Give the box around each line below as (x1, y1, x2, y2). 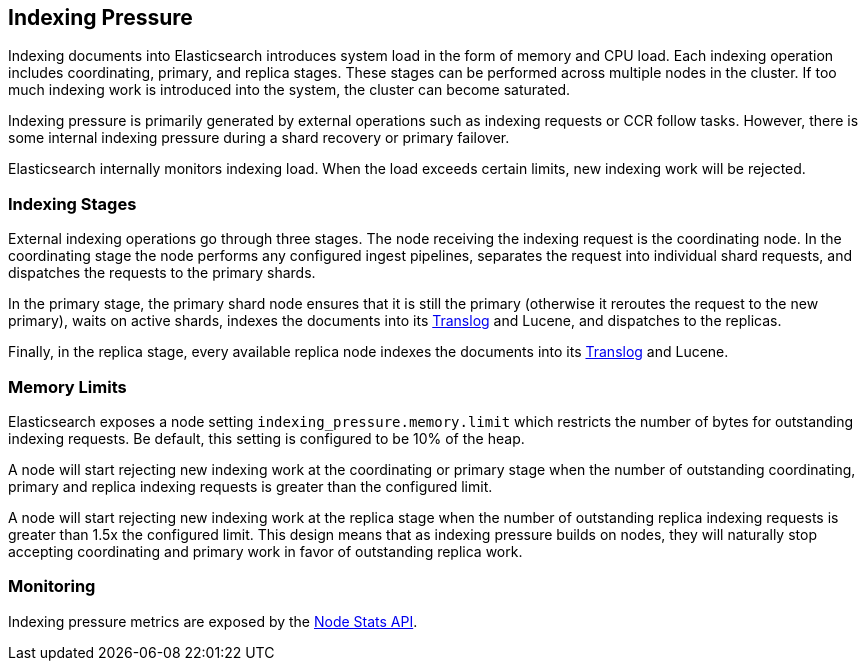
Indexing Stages (8, 193, 137, 214)
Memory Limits (8, 376, 127, 397)
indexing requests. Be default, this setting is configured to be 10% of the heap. (8, 429, 525, 447)
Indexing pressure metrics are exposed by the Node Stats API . (8, 612, 418, 630)
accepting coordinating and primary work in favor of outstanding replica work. (8, 542, 523, 560)
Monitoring (8, 576, 96, 597)
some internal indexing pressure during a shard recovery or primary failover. (8, 129, 510, 147)
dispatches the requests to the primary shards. (8, 264, 316, 282)
